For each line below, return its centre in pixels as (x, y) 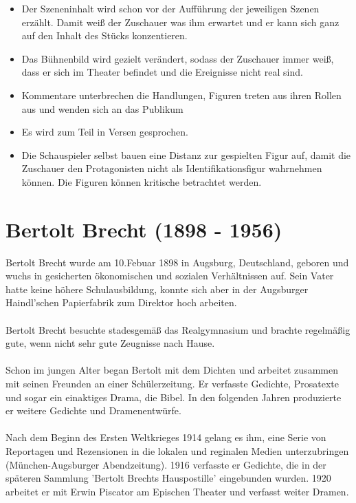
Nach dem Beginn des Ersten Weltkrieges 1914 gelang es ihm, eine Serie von (166, 437)
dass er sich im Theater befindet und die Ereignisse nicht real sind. (162, 72)
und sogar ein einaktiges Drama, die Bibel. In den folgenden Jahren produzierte (174, 397)
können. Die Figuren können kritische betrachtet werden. (142, 181)
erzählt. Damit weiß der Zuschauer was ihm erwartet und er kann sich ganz (180, 22)
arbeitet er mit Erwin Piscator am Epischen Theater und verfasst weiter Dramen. (177, 491)
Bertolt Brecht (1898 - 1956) (144, 229)
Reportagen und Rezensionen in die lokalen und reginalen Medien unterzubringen (177, 450)
